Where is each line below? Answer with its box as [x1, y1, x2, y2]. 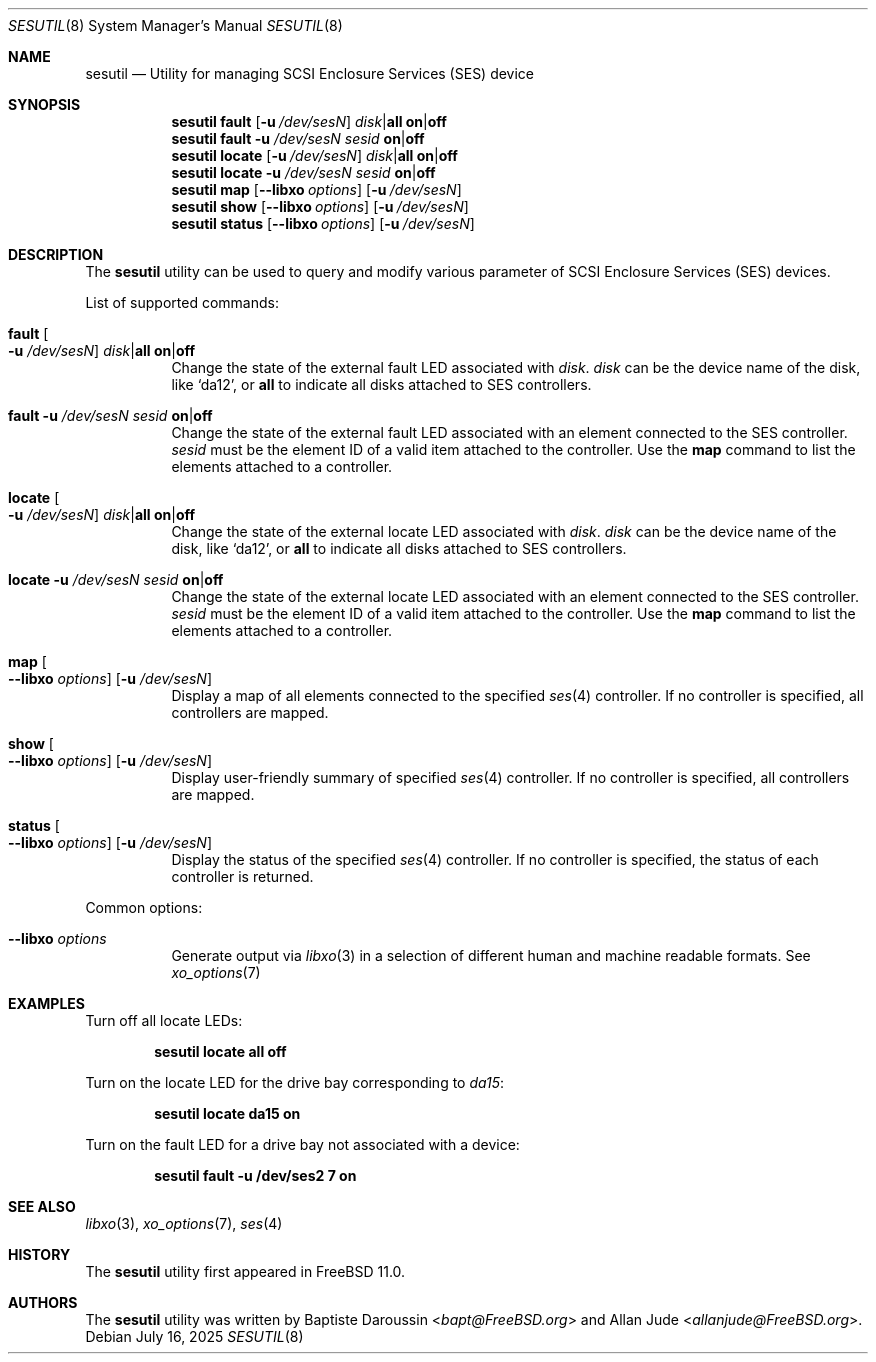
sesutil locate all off [154, 1043, 287, 1060]
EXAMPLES [8, 995, 85, 1012]
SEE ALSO [8, 1198, 76, 1215]
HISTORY [8, 1246, 71, 1263]
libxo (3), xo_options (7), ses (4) [85, 1215, 283, 1232]
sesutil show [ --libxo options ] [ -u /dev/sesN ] [171, 198, 469, 215]
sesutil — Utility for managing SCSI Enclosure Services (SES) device [85, 65, 535, 82]
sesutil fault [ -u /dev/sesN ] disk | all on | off [171, 113, 447, 130]
